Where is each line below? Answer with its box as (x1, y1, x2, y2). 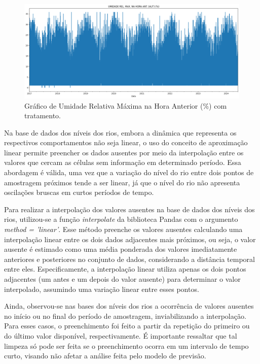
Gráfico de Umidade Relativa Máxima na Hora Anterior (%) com (24, 100, 227, 111)
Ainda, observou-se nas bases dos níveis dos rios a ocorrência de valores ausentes (4, 301, 254, 311)
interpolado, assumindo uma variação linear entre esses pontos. (4, 283, 199, 294)
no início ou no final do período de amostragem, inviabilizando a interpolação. (4, 310, 246, 321)
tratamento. (24, 110, 61, 121)
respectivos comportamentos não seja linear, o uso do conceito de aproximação (4, 137, 248, 148)
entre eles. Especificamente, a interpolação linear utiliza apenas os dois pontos (4, 263, 246, 274)
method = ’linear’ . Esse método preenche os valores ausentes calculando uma (4, 224, 243, 235)
